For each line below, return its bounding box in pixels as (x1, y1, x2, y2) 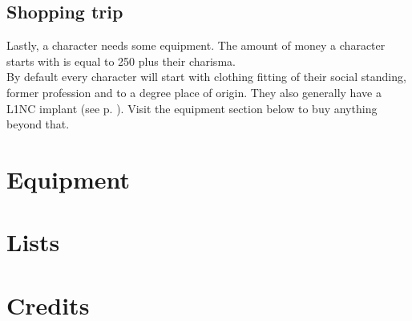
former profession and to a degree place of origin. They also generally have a (6, 83, 382, 100)
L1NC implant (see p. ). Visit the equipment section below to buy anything (6, 100, 378, 116)
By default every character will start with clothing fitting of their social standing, (6, 68, 406, 85)
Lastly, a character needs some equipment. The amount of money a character (6, 37, 386, 54)
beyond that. (6, 116, 70, 132)
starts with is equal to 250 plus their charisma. (6, 52, 236, 69)
